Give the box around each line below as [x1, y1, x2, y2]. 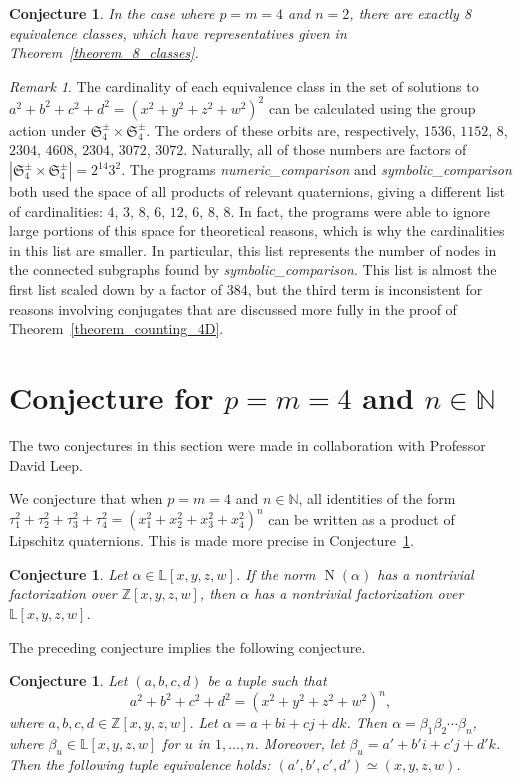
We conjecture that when [9, 488, 163, 509]
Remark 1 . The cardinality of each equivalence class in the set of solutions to [9, 75, 479, 96]
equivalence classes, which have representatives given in [9, 22, 347, 43]
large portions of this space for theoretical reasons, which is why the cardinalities [9, 220, 505, 241]
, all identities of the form [298, 488, 456, 509]
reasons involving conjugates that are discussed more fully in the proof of [9, 298, 457, 319]
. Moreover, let [254, 733, 345, 754]
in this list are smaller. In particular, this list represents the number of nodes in [9, 239, 497, 260]
